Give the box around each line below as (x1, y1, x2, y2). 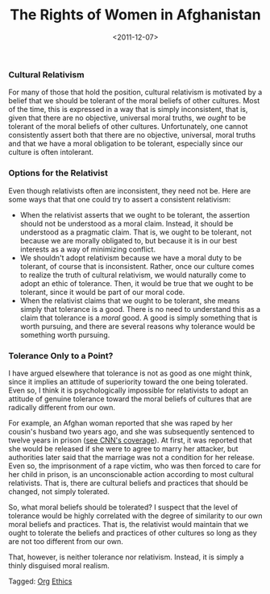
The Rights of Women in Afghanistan (10, 6, 261, 24)
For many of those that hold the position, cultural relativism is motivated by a (8, 87, 263, 98)
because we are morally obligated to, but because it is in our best (19, 235, 238, 245)
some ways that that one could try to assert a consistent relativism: (8, 194, 231, 204)
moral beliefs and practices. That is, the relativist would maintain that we (8, 519, 249, 529)
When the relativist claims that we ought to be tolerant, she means (19, 296, 240, 305)
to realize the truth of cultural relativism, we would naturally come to (19, 270, 247, 280)
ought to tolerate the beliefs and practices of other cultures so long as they (8, 528, 258, 538)
